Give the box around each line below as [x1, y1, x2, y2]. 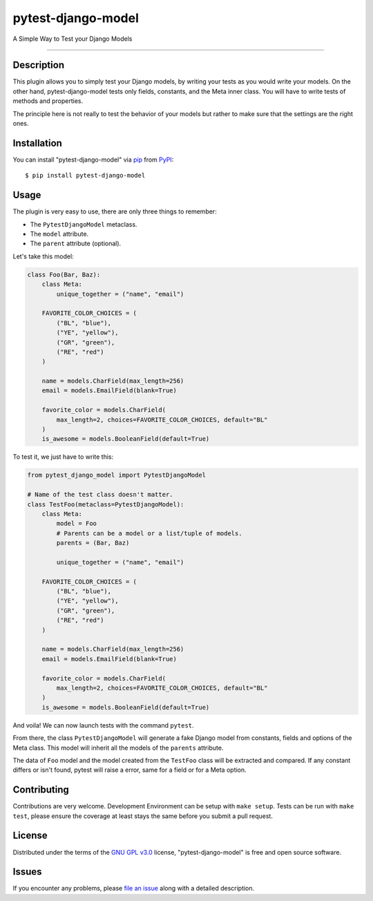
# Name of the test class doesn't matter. [27, 491, 173, 499]
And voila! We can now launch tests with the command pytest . [12, 721, 194, 729]
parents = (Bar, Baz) [56, 539, 130, 547]
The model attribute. [30, 230, 89, 238]
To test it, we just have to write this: [12, 453, 114, 461]
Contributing [12, 784, 69, 796]
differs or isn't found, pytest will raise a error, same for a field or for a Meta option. [12, 766, 247, 774]
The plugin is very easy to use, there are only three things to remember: [12, 207, 217, 216]
